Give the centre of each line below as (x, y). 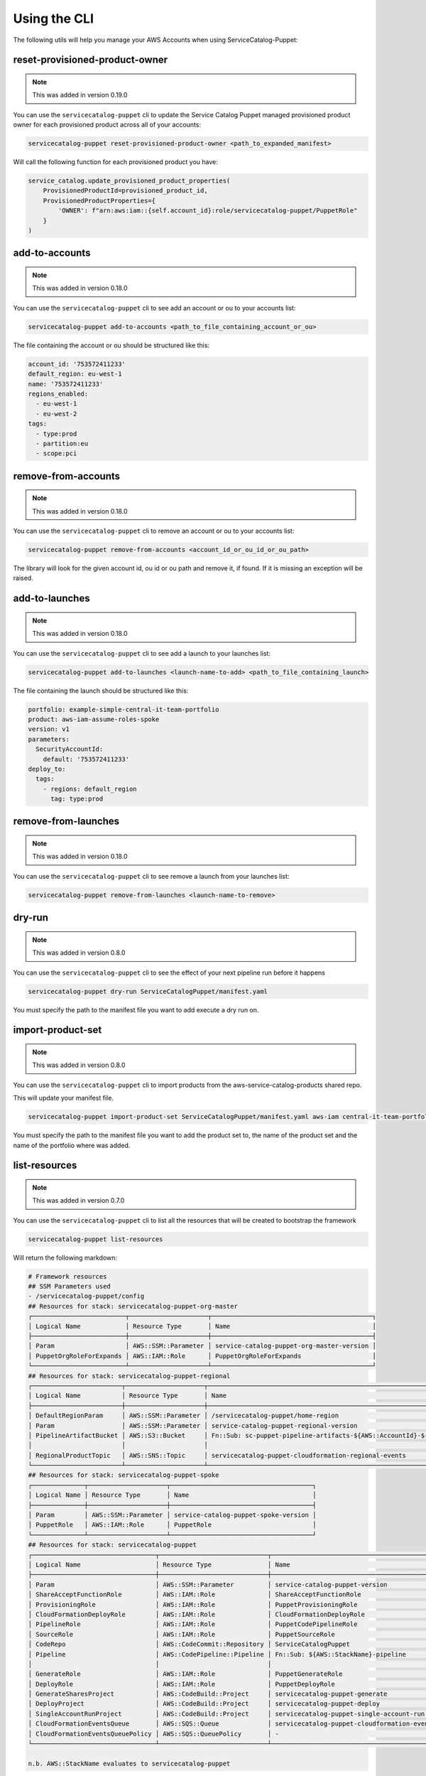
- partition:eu (62, 443)
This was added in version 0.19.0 (80, 95)
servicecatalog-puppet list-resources (95, 1239)
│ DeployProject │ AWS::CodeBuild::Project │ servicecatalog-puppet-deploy (204, 1704)
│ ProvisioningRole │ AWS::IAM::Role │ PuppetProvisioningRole (193, 1604)
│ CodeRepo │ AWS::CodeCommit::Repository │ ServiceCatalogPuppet (189, 1644)
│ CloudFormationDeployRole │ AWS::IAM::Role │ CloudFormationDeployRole (197, 1614)
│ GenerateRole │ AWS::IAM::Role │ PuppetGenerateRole (185, 1674)
